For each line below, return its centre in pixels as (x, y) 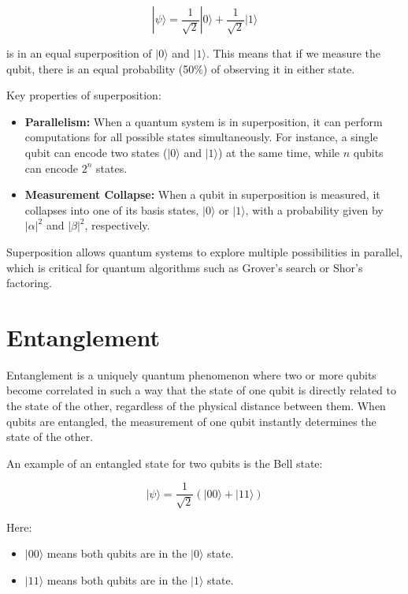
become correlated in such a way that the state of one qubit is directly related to (202, 390)
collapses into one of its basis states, (112, 209)
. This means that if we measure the (293, 53)
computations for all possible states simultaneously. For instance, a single (201, 137)
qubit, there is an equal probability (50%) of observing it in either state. (181, 68)
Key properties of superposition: (84, 95)
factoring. (30, 283)
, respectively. (117, 225)
